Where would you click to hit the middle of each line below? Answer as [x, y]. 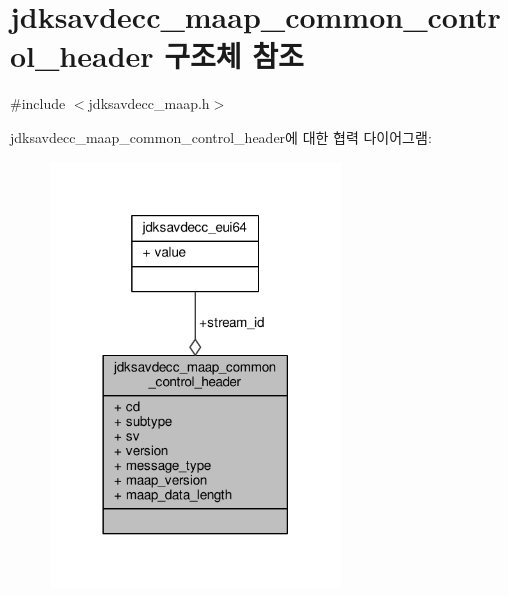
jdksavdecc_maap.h [149, 103]
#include [38, 103]
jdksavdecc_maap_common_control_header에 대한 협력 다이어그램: [221, 136]
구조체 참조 [234, 55]
